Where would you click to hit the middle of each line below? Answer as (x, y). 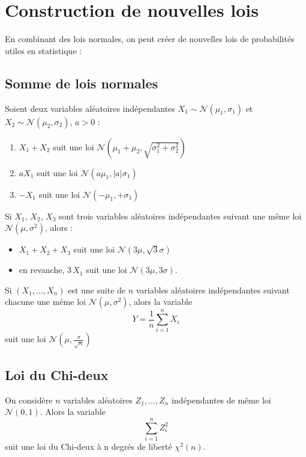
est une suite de (97, 290)
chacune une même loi (45, 302)
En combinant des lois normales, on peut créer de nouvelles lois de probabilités (150, 39)
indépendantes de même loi (221, 400)
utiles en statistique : (43, 50)
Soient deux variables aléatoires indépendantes (90, 108)
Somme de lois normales (82, 83)
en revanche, (42, 270)
